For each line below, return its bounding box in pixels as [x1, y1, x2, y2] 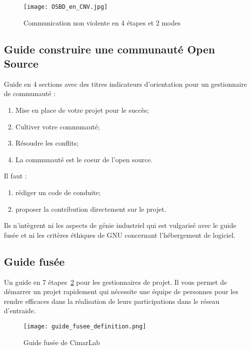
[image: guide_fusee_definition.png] [23, 323, 146, 330]
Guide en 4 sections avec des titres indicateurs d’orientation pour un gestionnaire [4, 78, 247, 89]
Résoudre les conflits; [15, 138, 79, 148]
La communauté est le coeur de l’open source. [15, 154, 153, 164]
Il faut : [4, 171, 27, 181]
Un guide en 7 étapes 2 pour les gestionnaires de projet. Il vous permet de [4, 276, 227, 287]
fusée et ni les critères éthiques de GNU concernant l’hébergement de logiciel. [4, 229, 236, 240]
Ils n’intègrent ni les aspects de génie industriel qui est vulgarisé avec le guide [4, 220, 236, 230]
